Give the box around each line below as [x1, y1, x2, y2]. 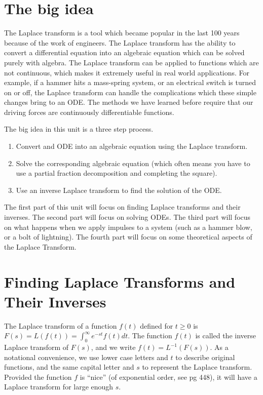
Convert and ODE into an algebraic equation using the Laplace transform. [16, 141, 248, 151]
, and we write [91, 342, 136, 352]
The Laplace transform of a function [4, 320, 117, 331]
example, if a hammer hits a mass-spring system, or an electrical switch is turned [4, 77, 256, 88]
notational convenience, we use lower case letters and [4, 351, 168, 362]
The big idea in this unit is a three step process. [4, 124, 154, 134]
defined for [140, 320, 173, 331]
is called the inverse [195, 330, 256, 341]
